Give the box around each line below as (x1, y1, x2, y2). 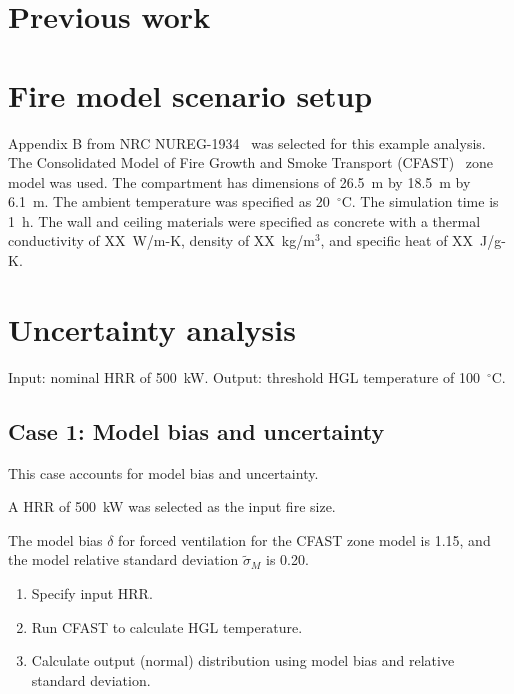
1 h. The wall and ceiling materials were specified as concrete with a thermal (8, 210, 481, 231)
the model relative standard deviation (8, 549, 239, 570)
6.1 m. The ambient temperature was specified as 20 (8, 191, 330, 212)
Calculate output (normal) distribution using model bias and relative (31, 650, 455, 671)
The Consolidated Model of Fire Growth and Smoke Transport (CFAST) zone (8, 152, 493, 173)
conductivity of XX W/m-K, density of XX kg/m (8, 230, 315, 251)
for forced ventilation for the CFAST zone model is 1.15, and (118, 529, 491, 550)
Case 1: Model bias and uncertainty (8, 415, 385, 446)
